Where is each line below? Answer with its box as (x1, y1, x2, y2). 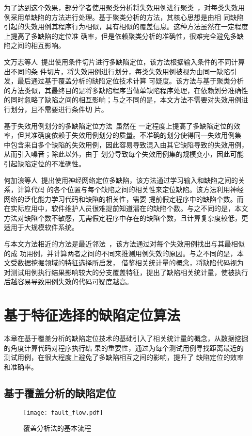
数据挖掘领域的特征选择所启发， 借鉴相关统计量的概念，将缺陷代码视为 (17, 258, 244, 268)
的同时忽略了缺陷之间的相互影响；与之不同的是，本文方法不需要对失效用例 (4, 95, 241, 105)
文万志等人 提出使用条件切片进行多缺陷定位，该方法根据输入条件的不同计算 (4, 56, 245, 66)
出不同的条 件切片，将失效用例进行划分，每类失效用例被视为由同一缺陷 (4, 66, 230, 76)
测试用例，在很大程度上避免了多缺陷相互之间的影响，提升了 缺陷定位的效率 (4, 352, 244, 362)
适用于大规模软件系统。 (4, 222, 79, 232)
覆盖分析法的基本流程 (23, 423, 91, 433)
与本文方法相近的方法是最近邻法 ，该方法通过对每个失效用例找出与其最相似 (4, 239, 245, 249)
